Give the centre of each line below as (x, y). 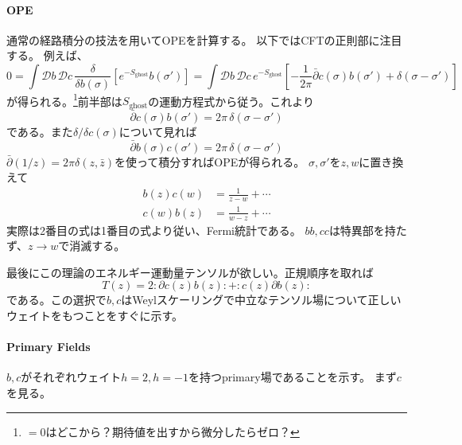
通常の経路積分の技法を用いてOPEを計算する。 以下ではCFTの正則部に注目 (204, 39)
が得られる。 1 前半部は (64, 100)
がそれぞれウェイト (71, 377)
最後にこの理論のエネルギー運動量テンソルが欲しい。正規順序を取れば (190, 272)
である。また (40, 131)
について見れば (158, 131)
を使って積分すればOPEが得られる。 (210, 161)
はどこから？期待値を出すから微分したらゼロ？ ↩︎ (173, 431)
